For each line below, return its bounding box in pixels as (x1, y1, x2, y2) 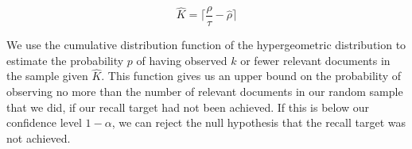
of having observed (136, 52, 227, 68)
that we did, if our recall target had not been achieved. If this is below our (6, 98, 370, 115)
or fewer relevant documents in (240, 52, 391, 68)
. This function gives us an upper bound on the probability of (101, 67, 402, 84)
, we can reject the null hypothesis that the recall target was (111, 114, 406, 131)
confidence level (6, 114, 82, 131)
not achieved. (6, 129, 71, 146)
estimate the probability (6, 52, 124, 68)
